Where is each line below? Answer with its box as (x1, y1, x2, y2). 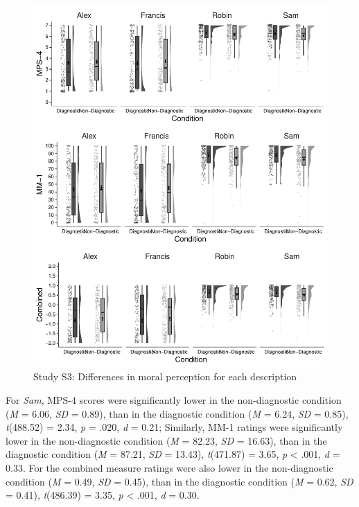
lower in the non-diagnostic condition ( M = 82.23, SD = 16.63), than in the (6, 433, 327, 447)
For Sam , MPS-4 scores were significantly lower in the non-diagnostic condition (6, 393, 342, 407)
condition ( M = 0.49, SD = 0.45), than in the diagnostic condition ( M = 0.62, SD (6, 474, 353, 488)
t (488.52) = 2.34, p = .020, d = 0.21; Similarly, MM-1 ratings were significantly (6, 420, 343, 434)
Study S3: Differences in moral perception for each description (33, 369, 297, 384)
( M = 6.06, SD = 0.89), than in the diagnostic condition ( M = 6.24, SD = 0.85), (6, 406, 349, 420)
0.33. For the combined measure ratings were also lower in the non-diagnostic (6, 461, 333, 474)
